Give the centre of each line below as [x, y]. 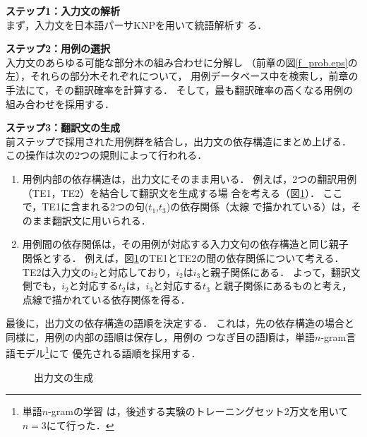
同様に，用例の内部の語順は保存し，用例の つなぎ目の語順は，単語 [160, 336]
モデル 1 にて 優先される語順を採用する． [108, 352]
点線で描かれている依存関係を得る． [106, 299]
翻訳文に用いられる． [101, 220]
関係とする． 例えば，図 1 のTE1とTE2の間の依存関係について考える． [183, 257]
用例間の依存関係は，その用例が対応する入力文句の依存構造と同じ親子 [185, 244]
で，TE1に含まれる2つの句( [85, 206]
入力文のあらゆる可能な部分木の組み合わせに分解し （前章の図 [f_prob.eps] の [182, 62]
